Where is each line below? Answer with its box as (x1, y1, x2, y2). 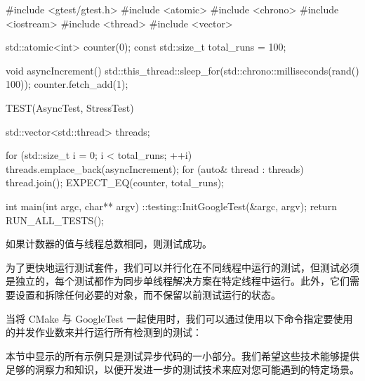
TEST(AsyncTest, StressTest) (6, 100, 134, 115)
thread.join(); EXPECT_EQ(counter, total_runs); (6, 175, 225, 190)
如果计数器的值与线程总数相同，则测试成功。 (6, 236, 212, 251)
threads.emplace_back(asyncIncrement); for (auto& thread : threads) (6, 161, 304, 176)
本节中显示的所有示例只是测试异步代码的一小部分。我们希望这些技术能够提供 (6, 348, 359, 363)
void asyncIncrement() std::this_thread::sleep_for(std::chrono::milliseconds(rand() (6, 63, 359, 77)
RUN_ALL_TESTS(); (6, 212, 105, 227)
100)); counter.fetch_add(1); (6, 77, 128, 91)
